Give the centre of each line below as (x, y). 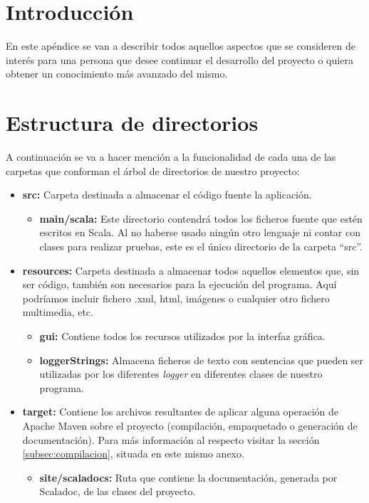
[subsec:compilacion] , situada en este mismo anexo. (133, 454)
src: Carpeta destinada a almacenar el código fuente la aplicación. (167, 195)
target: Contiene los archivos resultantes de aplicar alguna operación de (181, 412)
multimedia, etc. (58, 312)
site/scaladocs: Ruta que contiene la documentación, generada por (188, 477)
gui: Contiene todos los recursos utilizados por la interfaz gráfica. (182, 335)
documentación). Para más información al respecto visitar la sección (171, 439)
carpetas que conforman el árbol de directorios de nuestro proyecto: (153, 170)
